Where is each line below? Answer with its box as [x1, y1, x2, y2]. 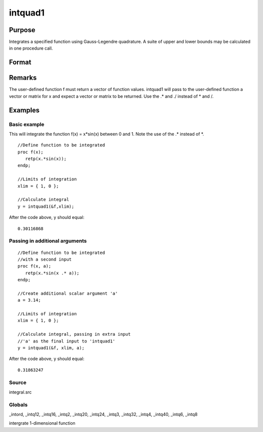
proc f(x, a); [18, 263, 51, 269]
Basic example [9, 121, 45, 127]
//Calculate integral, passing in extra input [18, 331, 131, 337]
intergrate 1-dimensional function [9, 420, 75, 426]
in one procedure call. [9, 45, 53, 51]
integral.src [9, 389, 32, 395]
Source [9, 379, 27, 386]
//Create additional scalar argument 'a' [18, 290, 118, 296]
